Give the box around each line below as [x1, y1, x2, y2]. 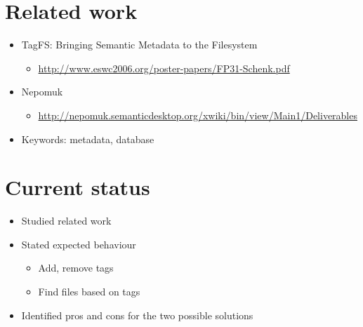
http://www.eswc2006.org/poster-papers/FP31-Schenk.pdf [38, 60, 290, 75]
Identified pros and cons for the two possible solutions [21, 307, 253, 322]
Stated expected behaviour [21, 236, 136, 251]
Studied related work [21, 213, 112, 228]
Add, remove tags [38, 260, 114, 275]
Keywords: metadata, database [21, 131, 154, 146]
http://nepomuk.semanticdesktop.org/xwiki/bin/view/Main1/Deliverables [38, 107, 357, 122]
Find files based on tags [38, 284, 140, 298]
